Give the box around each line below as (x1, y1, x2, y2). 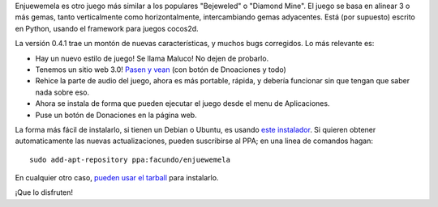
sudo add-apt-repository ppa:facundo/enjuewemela (29, 154, 231, 164)
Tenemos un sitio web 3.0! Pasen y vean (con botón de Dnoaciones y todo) (35, 65, 287, 74)
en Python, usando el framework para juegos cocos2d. (15, 23, 199, 33)
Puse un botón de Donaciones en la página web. (35, 110, 198, 120)
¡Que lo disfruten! (15, 188, 73, 197)
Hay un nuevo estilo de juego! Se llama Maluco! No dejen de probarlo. (35, 53, 269, 63)
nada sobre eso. (35, 87, 89, 97)
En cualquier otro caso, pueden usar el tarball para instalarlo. (15, 173, 219, 183)
